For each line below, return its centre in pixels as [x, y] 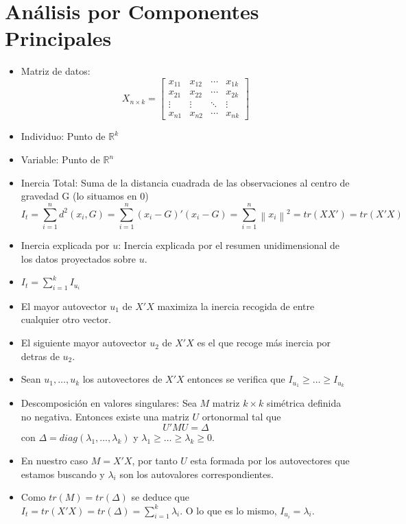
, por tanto [155, 460]
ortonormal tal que [241, 416]
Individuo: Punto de [63, 136]
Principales [58, 38]
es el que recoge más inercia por [264, 343]
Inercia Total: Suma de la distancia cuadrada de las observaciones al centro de [185, 182]
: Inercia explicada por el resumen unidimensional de [229, 245]
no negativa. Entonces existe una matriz [105, 416]
